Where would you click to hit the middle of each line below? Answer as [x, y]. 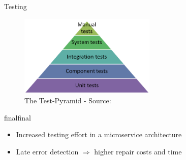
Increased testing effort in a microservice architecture [99, 134]
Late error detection [47, 151]
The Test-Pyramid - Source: [68, 100]
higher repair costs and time [138, 151]
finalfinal [18, 117]
